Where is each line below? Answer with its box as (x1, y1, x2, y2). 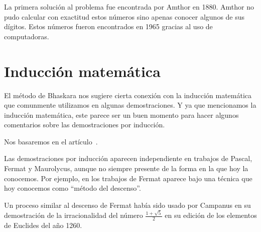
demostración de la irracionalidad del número (4, 210, 143, 220)
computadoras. (4, 31, 49, 41)
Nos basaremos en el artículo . (4, 136, 98, 146)
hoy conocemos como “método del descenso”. (4, 183, 141, 193)
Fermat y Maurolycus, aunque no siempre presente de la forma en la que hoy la (4, 163, 248, 174)
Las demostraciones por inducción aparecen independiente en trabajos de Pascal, (4, 153, 252, 164)
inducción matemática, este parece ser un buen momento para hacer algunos (4, 109, 239, 120)
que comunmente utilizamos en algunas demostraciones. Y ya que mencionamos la (4, 100, 256, 110)
